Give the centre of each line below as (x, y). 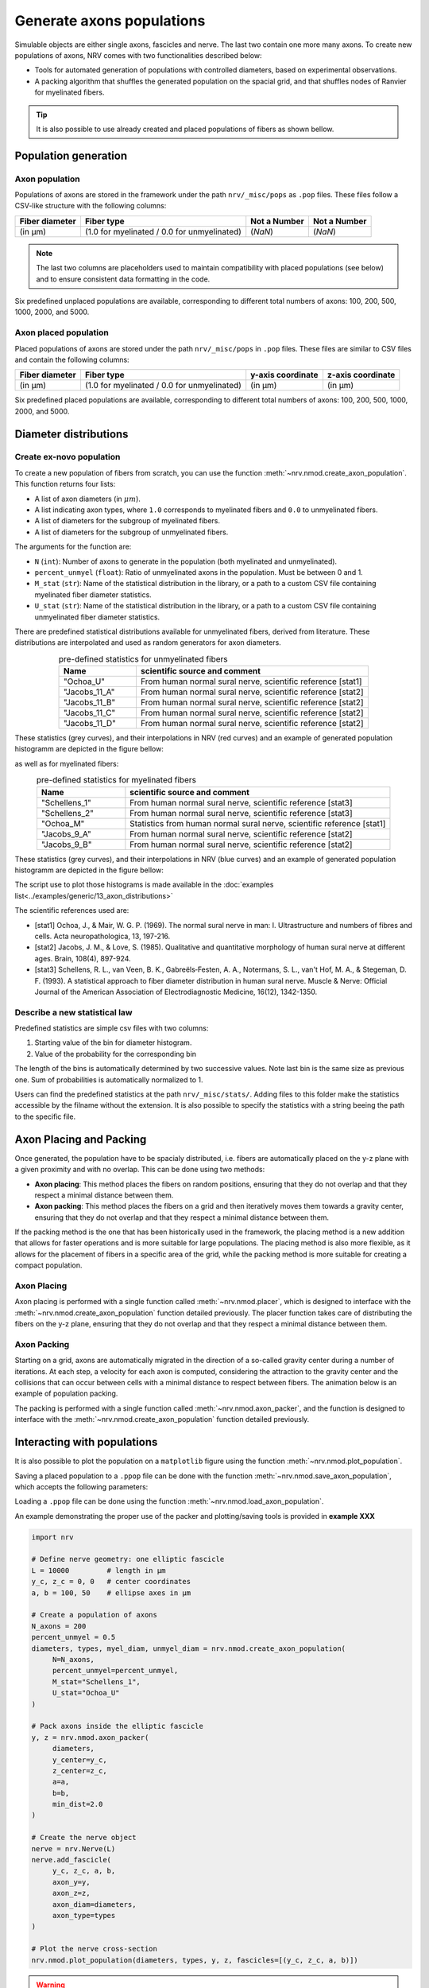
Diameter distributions (71, 434)
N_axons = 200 (59, 1626)
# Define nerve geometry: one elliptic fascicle (128, 1559)
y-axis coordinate (284, 375)
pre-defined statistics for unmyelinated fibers (143, 658)
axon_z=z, (71, 1893)
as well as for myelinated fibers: (67, 763)
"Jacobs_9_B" (66, 845)
